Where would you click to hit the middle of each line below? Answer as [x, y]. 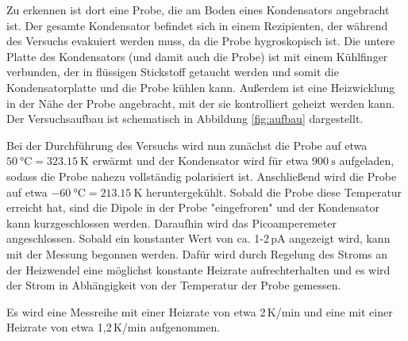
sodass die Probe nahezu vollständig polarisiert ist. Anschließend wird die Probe [202, 176]
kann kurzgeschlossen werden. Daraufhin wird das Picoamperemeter [171, 222]
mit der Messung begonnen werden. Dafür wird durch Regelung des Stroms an [197, 253]
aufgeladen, [367, 161]
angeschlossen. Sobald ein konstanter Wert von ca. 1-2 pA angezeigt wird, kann [198, 238]
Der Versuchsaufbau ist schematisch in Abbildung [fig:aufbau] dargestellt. [185, 119]
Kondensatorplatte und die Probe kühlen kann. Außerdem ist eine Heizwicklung [201, 87]
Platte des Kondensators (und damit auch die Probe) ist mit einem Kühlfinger [197, 56]
